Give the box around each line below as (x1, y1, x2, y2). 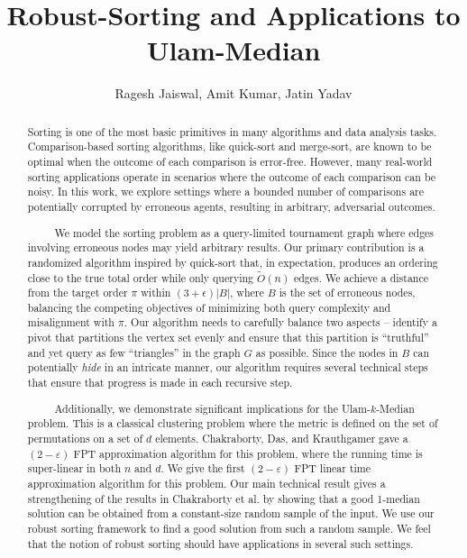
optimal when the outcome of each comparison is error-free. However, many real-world (27, 154, 433, 169)
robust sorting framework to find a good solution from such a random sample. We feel (27, 520, 431, 535)
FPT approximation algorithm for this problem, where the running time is (73, 445, 423, 461)
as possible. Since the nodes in (255, 344, 398, 360)
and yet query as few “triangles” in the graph (27, 344, 241, 360)
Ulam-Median (146, 32, 321, 69)
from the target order (27, 285, 128, 300)
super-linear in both (27, 461, 122, 476)
